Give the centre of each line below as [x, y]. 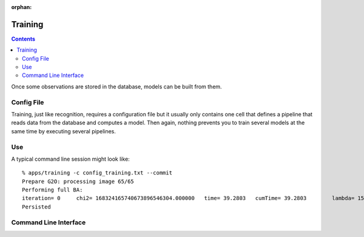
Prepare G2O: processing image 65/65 [78, 181]
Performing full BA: [52, 190]
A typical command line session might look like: [70, 159]
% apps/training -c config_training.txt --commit [97, 173]
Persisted [36, 207]
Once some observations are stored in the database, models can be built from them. [116, 86]
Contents [23, 39]
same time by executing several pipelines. [64, 131]
